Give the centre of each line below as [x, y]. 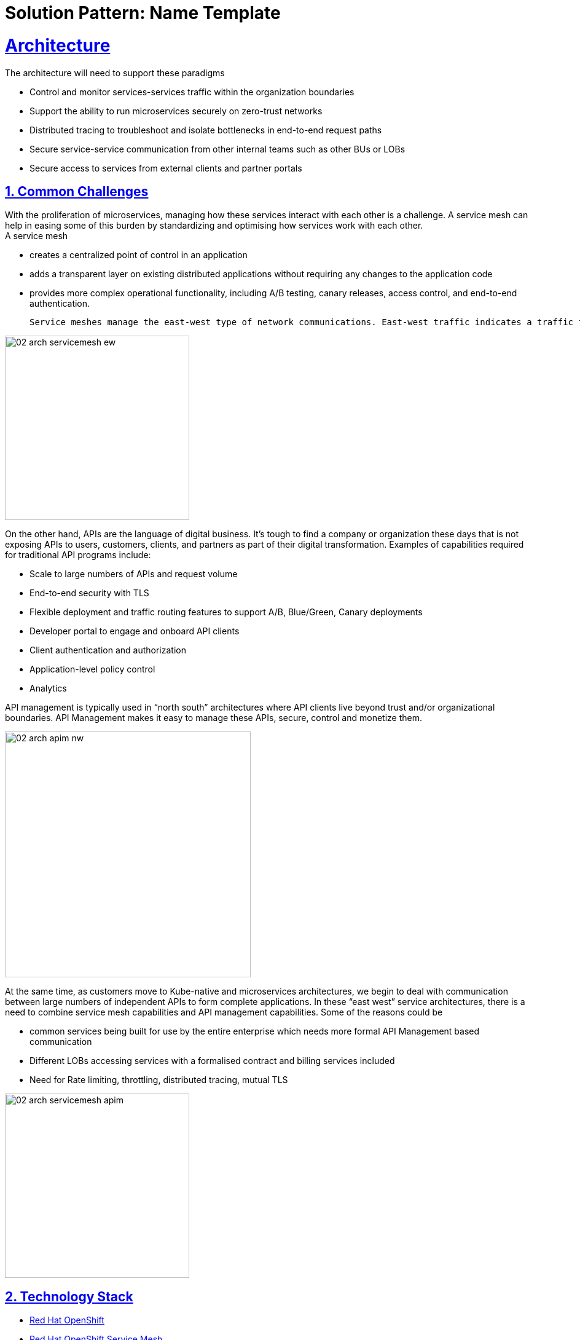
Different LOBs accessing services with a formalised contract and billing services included [212, 1061]
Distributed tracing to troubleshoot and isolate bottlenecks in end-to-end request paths [206, 130]
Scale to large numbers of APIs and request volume [134, 574]
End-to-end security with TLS [89, 593]
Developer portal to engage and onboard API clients [135, 631]
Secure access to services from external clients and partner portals [166, 168]
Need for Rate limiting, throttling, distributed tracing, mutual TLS [159, 1080]
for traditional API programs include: [78, 555]
